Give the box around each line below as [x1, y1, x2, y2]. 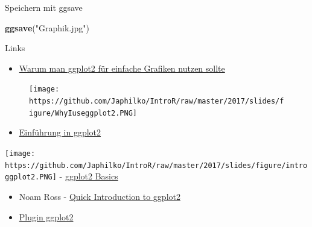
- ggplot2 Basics [59, 170, 118, 182]
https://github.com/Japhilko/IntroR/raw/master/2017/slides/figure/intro [5, 161, 308, 170]
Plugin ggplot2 [19, 210, 74, 223]
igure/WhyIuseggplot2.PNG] [29, 108, 137, 117]
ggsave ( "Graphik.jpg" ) [5, 21, 89, 34]
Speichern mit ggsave [5, 1, 83, 13]
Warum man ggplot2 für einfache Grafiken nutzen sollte [19, 61, 225, 74]
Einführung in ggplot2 [19, 126, 101, 138]
